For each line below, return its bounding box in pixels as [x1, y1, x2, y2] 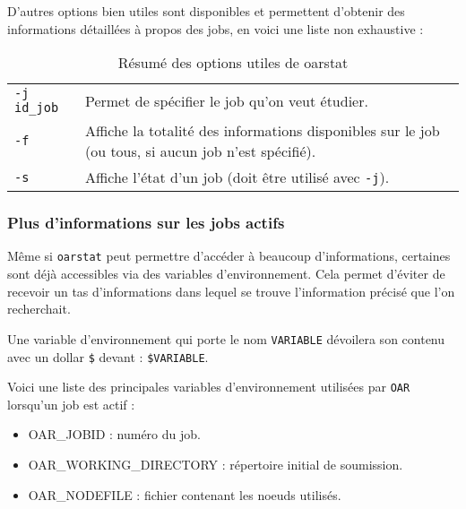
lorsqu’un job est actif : [7, 394, 135, 413]
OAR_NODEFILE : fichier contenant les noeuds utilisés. [28, 485, 341, 504]
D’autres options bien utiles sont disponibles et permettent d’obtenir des [7, 2, 405, 20]
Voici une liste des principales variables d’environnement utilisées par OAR [7, 377, 410, 396]
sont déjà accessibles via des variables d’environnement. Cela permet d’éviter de [7, 264, 445, 283]
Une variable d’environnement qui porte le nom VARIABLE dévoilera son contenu [7, 329, 445, 348]
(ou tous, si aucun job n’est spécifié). [84, 141, 316, 162]
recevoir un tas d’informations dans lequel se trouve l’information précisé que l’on [7, 281, 455, 300]
